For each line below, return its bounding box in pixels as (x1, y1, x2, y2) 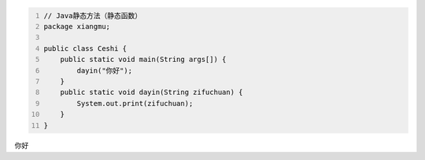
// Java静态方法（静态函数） (43, 11, 142, 20)
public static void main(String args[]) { (60, 55, 227, 64)
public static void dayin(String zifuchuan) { (60, 88, 243, 97)
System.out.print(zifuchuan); (76, 99, 194, 107)
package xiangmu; (43, 22, 110, 31)
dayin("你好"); (76, 66, 133, 75)
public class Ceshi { (43, 44, 128, 53)
